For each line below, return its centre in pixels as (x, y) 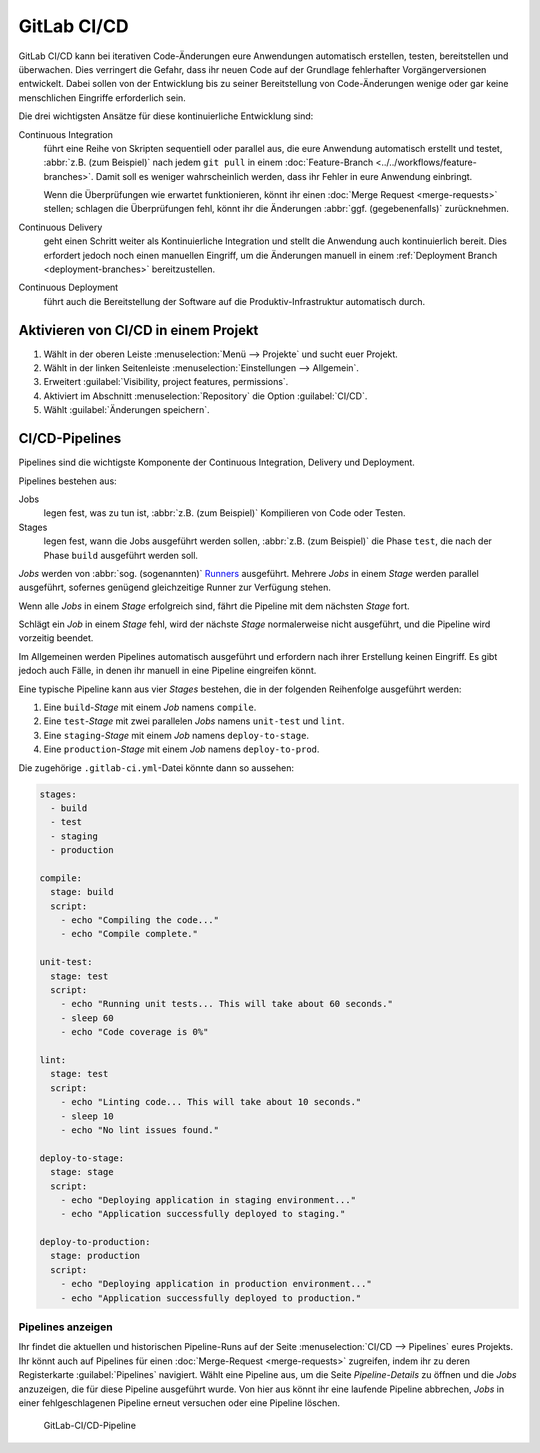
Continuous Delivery (60, 227)
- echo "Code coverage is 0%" (134, 1032)
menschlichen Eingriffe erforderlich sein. (102, 97)
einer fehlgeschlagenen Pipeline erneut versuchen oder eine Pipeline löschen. (179, 1402)
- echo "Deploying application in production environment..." (216, 1284)
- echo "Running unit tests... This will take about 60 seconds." (227, 1004)
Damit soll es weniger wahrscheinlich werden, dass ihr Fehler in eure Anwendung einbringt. (284, 176)
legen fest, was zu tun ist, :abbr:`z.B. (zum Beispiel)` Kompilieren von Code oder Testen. (224, 513)
